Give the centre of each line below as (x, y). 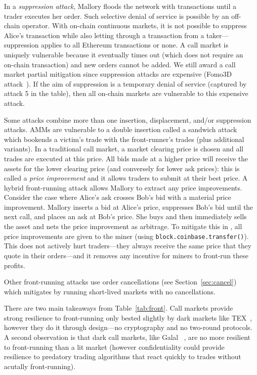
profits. (15, 265)
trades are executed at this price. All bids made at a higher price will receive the (126, 158)
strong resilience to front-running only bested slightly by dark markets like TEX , (128, 317)
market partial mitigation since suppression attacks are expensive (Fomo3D (118, 74)
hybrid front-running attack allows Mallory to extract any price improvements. (123, 187)
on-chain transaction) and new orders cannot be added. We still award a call (120, 64)
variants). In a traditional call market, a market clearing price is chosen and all (124, 149)
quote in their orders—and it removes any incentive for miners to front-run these (126, 255)
